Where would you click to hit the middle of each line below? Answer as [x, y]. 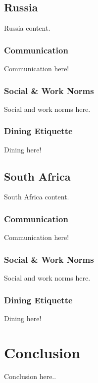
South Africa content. [37, 197]
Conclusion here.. [30, 376]
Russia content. [27, 28]
